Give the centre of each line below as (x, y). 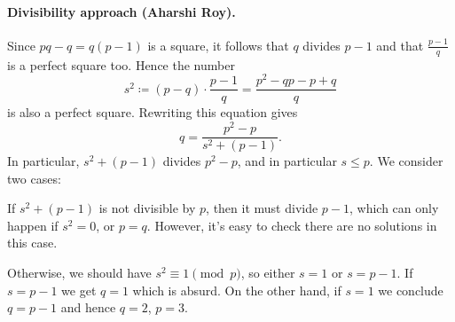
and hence (88, 307)
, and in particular (287, 161)
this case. (32, 243)
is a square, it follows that (218, 45)
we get (79, 290)
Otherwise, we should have (79, 273)
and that (400, 45)
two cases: (34, 178)
